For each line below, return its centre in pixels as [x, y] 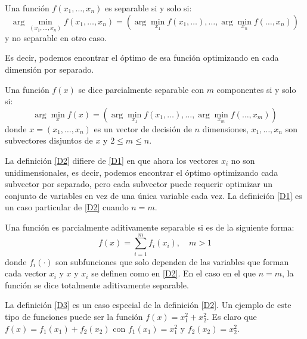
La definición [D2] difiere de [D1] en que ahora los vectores [112, 160]
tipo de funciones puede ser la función [74, 317]
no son [243, 160]
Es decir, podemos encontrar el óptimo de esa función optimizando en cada [142, 57]
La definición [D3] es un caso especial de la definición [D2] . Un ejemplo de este [148, 305]
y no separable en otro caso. [56, 37]
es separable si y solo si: [148, 8]
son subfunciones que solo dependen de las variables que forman [172, 261]
